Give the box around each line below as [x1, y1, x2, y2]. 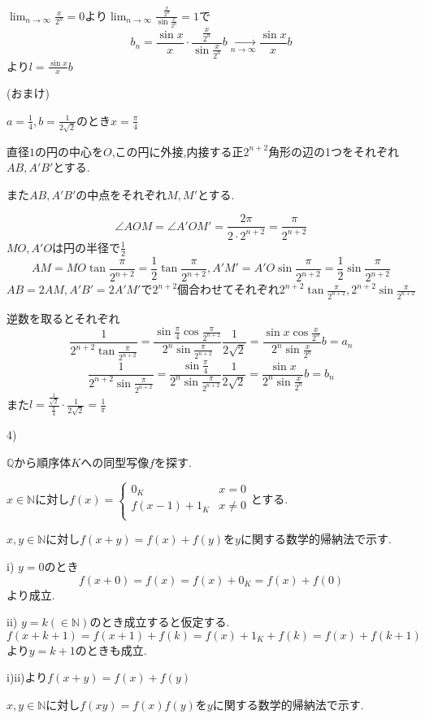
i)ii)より [7, 669, 48, 686]
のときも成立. [75, 641, 147, 658]
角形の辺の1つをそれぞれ [268, 142, 400, 159]
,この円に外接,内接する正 [111, 142, 244, 159]
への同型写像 [80, 453, 150, 470]
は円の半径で [52, 238, 121, 255]
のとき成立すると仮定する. [89, 613, 230, 630]
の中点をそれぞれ [76, 185, 167, 203]
